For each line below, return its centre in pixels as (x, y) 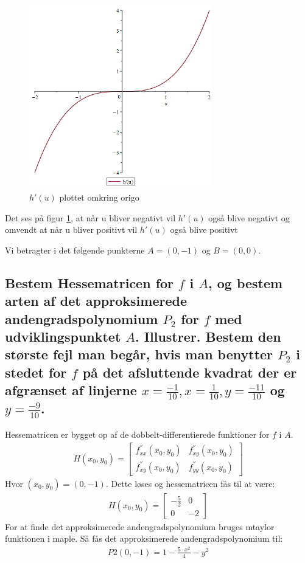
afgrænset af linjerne (71, 390)
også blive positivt (204, 230)
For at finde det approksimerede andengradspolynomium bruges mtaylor (140, 526)
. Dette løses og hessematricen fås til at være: (190, 483)
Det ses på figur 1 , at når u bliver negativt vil (90, 217)
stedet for (36, 372)
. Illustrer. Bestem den (208, 336)
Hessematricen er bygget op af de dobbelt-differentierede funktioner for (137, 434)
